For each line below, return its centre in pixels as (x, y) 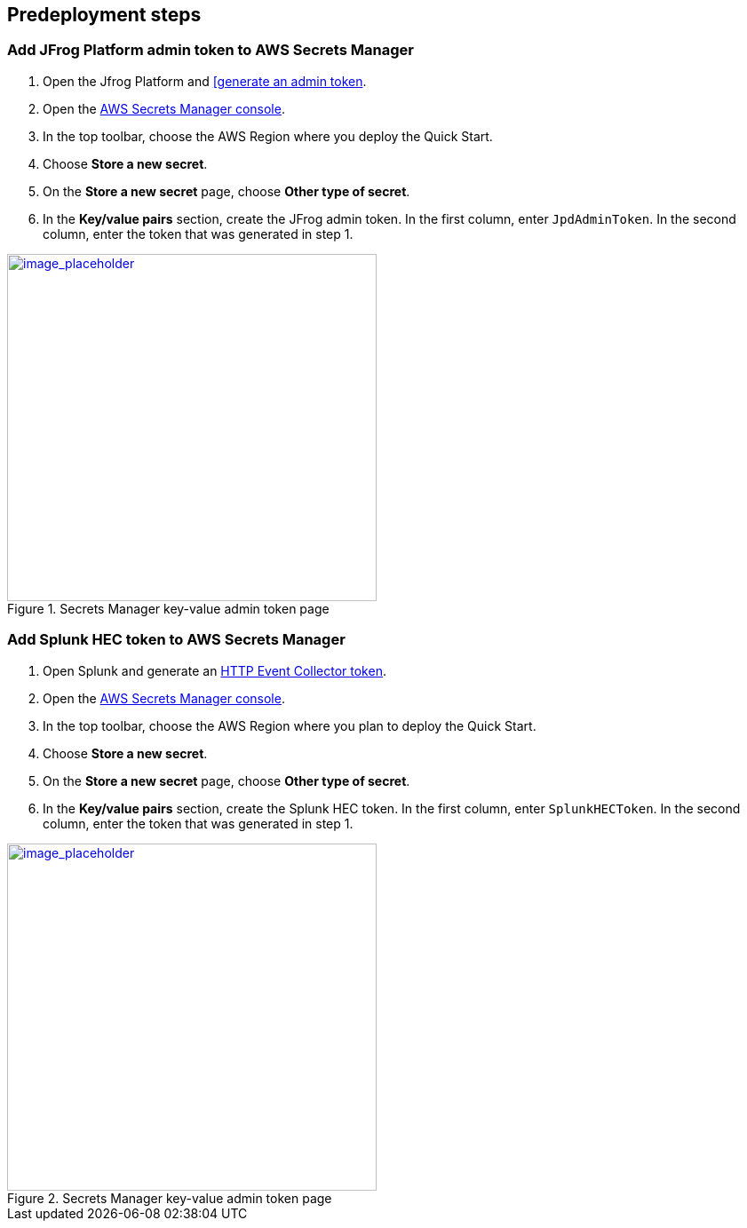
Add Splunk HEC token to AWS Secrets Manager (176, 640)
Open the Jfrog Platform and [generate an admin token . (205, 81)
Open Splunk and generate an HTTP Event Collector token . (215, 670)
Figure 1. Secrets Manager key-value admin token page (168, 608)
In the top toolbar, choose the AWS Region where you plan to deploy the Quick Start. (290, 725)
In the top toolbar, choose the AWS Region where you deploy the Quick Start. (268, 136)
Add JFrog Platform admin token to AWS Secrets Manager (211, 50)
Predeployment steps (104, 15)
